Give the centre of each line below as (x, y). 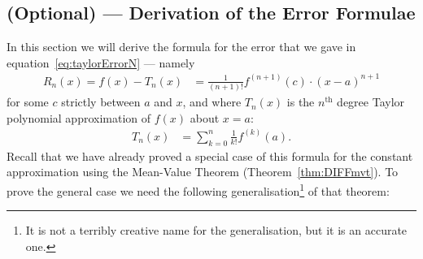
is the (301, 102)
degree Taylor (371, 102)
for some (28, 102)
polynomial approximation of (79, 117)
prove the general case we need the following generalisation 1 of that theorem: (198, 189)
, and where (212, 102)
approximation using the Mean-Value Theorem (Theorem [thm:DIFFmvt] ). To (203, 172)
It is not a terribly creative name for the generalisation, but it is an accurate (216, 230)
